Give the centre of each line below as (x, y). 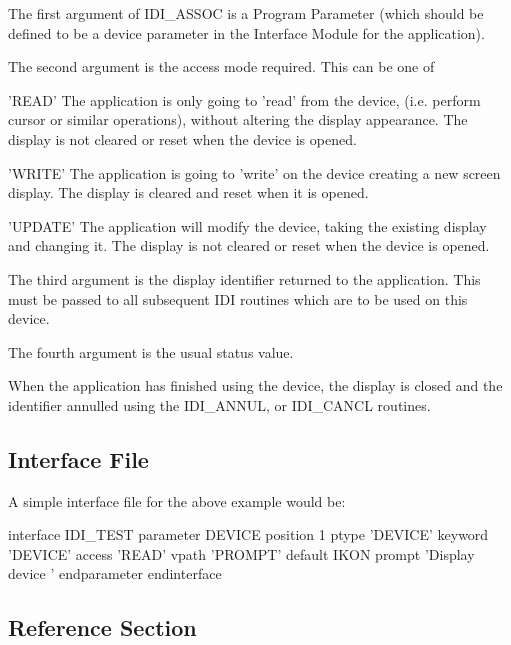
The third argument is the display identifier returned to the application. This (244, 278)
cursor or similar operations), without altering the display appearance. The (238, 119)
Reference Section (102, 627)
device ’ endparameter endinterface (115, 573)
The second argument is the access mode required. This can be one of (221, 66)
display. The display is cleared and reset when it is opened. (188, 192)
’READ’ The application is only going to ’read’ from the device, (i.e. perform (244, 99)
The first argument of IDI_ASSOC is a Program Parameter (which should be (246, 13)
